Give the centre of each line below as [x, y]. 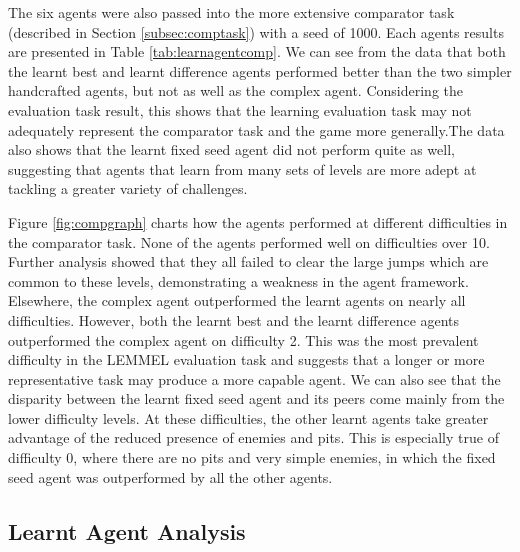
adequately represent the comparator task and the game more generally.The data [256, 129]
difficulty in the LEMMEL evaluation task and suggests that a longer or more [246, 359]
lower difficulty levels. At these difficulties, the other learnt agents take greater [248, 417]
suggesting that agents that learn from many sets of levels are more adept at [242, 168]
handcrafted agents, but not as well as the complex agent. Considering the [235, 90]
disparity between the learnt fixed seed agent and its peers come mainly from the [256, 398]
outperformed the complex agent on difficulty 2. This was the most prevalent [243, 339]
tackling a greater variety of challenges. [128, 188]
